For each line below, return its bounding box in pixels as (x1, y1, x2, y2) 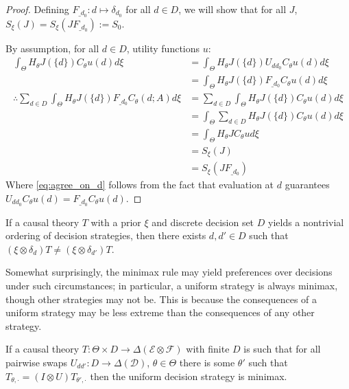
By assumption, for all (5, 41, 99, 55)
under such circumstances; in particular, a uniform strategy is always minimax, (5, 278, 338, 292)
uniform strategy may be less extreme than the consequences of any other (5, 305, 315, 320)
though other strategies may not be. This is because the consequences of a (5, 291, 317, 306)
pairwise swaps (5, 355, 68, 369)
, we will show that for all (178, 2, 287, 16)
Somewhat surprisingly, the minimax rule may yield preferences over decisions (5, 265, 333, 279)
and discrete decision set (152, 214, 254, 229)
